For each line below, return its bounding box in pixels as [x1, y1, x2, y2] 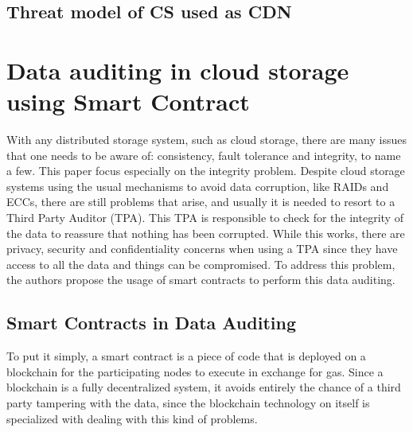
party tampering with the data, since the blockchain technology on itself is [6, 395, 370, 411]
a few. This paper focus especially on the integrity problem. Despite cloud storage [6, 162, 405, 179]
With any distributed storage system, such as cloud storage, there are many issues [6, 131, 407, 148]
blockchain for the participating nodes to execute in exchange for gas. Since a [6, 363, 384, 379]
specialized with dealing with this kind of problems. [6, 410, 258, 426]
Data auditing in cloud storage [6, 53, 349, 86]
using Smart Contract [6, 85, 250, 118]
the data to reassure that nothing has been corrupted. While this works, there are [6, 224, 405, 241]
